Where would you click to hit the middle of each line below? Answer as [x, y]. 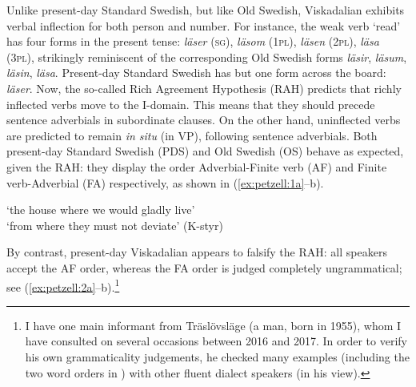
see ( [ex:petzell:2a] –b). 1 [63, 285]
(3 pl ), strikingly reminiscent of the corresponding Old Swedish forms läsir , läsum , [207, 56]
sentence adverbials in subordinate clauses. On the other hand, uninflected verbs [204, 120]
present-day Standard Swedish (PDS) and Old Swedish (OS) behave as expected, [205, 151]
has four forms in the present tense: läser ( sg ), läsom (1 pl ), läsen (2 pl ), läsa [193, 41]
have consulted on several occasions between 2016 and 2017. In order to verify [216, 341]
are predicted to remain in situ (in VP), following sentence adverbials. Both [192, 135]
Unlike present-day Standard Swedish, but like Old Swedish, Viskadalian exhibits [206, 10]
